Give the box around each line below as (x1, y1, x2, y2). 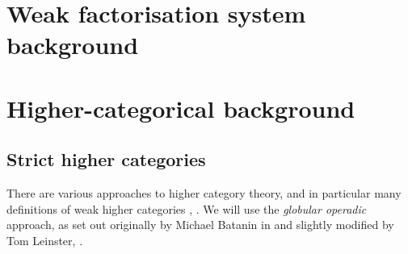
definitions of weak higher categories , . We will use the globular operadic (6, 200, 367, 217)
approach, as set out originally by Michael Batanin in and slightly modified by (6, 216, 394, 233)
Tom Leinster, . (6, 231, 83, 248)
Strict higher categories (6, 147, 206, 172)
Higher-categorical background (6, 91, 355, 124)
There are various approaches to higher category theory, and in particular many (6, 185, 402, 202)
